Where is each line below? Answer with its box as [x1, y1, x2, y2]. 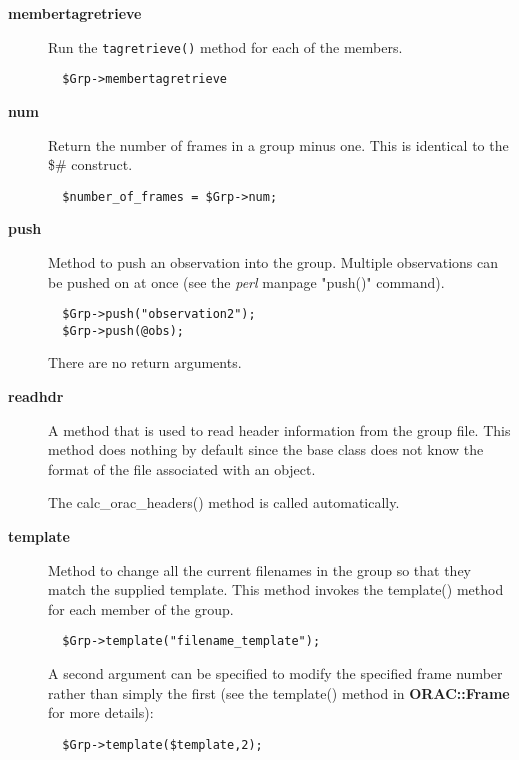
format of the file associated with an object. [48, 458, 316, 479]
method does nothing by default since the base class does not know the [48, 439, 484, 460]
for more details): [48, 702, 154, 723]
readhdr [8, 386, 64, 407]
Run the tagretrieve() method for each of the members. [48, 36, 403, 57]
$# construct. [48, 154, 133, 175]
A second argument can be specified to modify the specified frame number [48, 663, 503, 684]
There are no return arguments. [48, 352, 242, 373]
